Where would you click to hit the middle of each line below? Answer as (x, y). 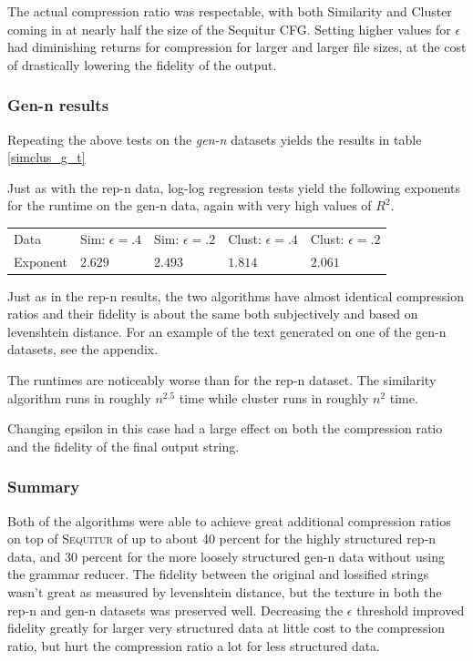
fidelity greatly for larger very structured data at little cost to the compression (226, 628)
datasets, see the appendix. (83, 349)
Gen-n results (58, 105)
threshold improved (411, 610)
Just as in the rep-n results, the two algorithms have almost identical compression (236, 295)
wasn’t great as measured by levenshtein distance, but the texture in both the (225, 592)
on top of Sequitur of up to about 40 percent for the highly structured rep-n (222, 539)
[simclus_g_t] (46, 157)
